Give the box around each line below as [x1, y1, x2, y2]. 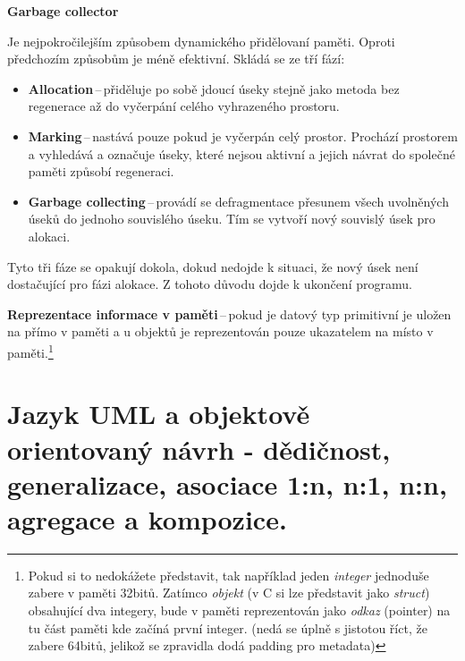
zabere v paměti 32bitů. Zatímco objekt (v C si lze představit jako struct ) [28, 583, 430, 602]
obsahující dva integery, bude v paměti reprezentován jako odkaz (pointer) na [28, 601, 451, 620]
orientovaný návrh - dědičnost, [7, 430, 391, 467]
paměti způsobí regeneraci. [28, 162, 174, 181]
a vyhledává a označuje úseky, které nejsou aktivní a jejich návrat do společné [28, 144, 455, 163]
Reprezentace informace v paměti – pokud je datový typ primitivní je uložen [7, 304, 452, 323]
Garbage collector [7, 2, 119, 20]
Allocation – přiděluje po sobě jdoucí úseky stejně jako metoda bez [28, 79, 400, 97]
